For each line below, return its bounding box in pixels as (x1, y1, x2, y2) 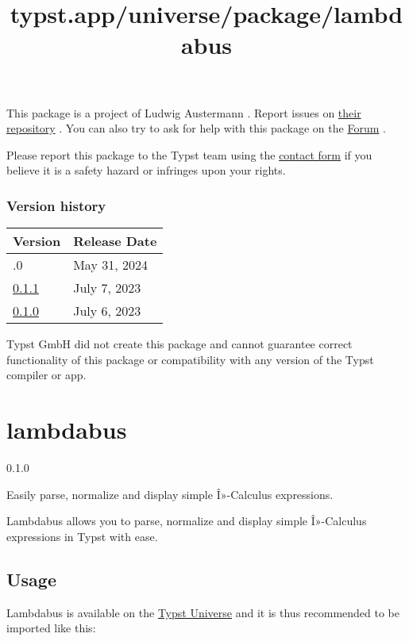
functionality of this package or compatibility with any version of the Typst (6, 351, 374, 367)
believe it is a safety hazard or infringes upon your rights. (6, 162, 286, 178)
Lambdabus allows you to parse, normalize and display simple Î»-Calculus (6, 512, 367, 529)
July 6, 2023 (73, 301, 141, 320)
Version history (6, 195, 106, 215)
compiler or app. (6, 367, 87, 383)
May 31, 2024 (73, 255, 148, 274)
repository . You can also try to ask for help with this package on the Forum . (6, 120, 386, 136)
